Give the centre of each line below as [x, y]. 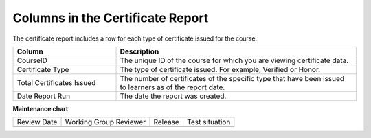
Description [139, 51]
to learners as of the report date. [172, 87]
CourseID [32, 60]
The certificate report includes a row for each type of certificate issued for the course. [135, 38]
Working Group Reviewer [105, 122]
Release [167, 122]
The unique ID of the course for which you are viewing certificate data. [234, 60]
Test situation [209, 122]
